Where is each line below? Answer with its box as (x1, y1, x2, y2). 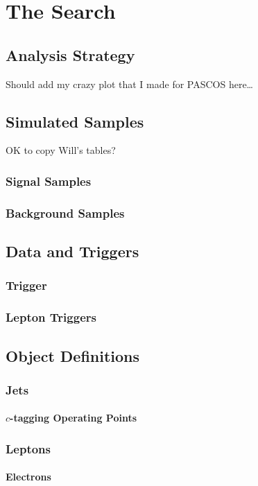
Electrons (6, 469, 51, 484)
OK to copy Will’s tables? (6, 143, 116, 157)
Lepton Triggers (6, 309, 96, 326)
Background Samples (6, 204, 125, 221)
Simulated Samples (6, 110, 144, 132)
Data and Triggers (6, 241, 139, 262)
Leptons (6, 440, 51, 457)
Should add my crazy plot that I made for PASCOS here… (6, 76, 253, 91)
